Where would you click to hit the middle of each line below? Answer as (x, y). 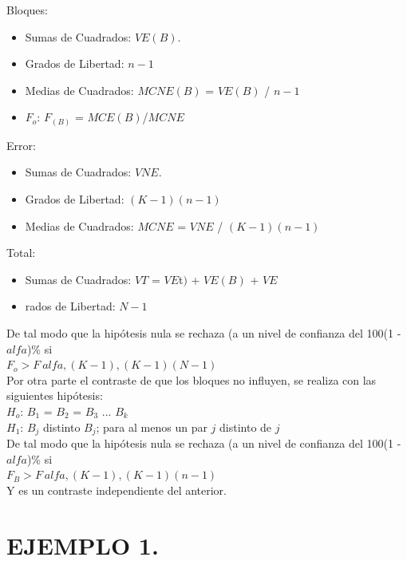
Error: (21, 145)
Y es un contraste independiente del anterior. (117, 490)
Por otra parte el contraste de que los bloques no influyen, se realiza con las (192, 379)
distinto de (246, 427)
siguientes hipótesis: (55, 395)
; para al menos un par (152, 427)
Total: (21, 253)
